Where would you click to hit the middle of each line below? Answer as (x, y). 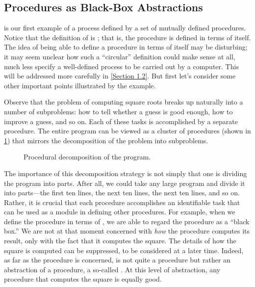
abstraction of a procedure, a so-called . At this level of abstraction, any (112, 269)
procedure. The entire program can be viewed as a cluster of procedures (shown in (127, 131)
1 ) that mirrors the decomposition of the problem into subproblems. (106, 140)
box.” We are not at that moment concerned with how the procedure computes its (127, 231)
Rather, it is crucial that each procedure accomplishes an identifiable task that (122, 202)
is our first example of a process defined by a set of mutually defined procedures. (125, 28)
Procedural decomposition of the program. (87, 157)
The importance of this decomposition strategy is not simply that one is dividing (126, 173)
